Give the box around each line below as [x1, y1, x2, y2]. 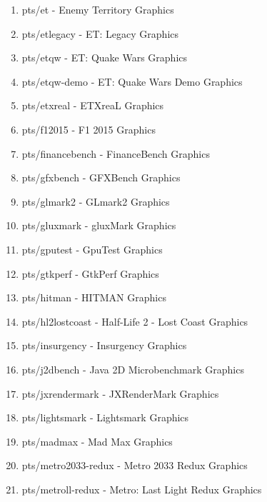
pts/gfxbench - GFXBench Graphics [21, 170, 181, 185]
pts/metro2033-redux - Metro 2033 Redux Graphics [21, 458, 248, 473]
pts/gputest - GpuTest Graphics [21, 241, 163, 256]
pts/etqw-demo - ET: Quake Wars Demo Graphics [21, 74, 243, 89]
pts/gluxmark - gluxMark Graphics [21, 218, 176, 233]
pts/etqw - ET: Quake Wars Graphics [21, 50, 188, 65]
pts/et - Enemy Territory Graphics [21, 2, 174, 16]
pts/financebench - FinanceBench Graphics [21, 146, 210, 161]
